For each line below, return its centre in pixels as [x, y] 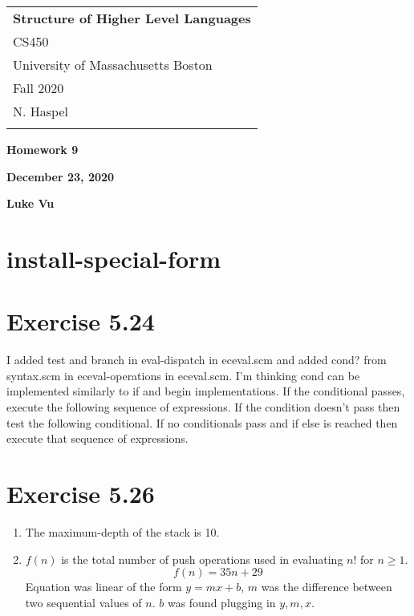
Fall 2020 [39, 88]
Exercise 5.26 [81, 494]
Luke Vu [30, 203]
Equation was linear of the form [103, 587]
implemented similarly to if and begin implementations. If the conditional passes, [206, 391]
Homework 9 [43, 149]
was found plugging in [221, 602]
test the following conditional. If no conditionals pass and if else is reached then [202, 422]
